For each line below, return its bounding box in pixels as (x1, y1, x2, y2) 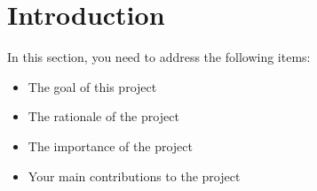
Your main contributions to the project (28, 166, 241, 185)
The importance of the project (28, 136, 193, 155)
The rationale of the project (28, 107, 179, 126)
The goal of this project (28, 77, 157, 95)
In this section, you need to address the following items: (7, 48, 311, 66)
